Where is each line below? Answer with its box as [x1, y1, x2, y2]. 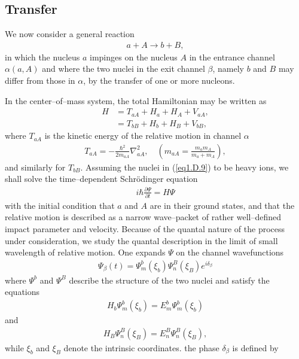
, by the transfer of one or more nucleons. [83, 74, 235, 87]
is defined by [232, 341, 279, 354]
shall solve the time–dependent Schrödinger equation [5, 172, 198, 185]
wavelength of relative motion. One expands [5, 246, 166, 258]
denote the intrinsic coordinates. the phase [63, 341, 219, 354]
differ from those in [5, 74, 75, 87]
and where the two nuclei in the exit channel [42, 62, 205, 75]
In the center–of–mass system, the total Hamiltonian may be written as [5, 94, 267, 107]
